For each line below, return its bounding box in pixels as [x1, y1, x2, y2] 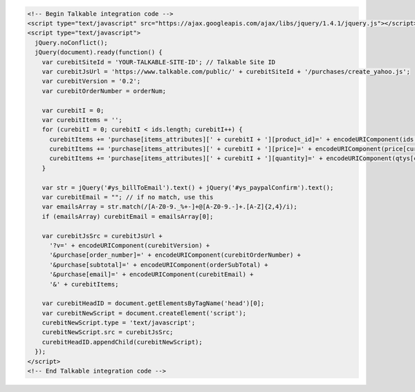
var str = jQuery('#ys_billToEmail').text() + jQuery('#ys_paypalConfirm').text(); [41, 184, 334, 191]
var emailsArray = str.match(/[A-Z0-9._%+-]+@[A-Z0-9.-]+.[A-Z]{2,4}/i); [41, 203, 297, 210]
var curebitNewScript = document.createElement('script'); [41, 309, 247, 317]
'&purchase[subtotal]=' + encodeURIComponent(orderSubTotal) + [49, 261, 268, 268]
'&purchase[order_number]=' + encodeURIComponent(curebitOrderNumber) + [49, 251, 301, 259]
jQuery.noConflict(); [35, 39, 109, 46]
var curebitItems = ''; [41, 116, 122, 124]
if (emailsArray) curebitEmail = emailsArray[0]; [41, 213, 214, 220]
